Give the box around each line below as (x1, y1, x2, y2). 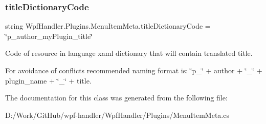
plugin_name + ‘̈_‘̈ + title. (5, 75, 92, 86)
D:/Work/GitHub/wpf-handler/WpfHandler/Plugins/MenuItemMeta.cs (5, 109, 229, 120)
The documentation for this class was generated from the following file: (5, 92, 228, 103)
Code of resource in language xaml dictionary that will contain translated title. (5, 48, 253, 58)
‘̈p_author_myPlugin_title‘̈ (5, 30, 93, 41)
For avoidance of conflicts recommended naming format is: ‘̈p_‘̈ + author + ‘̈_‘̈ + (5, 65, 262, 75)
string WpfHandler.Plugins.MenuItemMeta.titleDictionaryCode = (5, 20, 211, 31)
